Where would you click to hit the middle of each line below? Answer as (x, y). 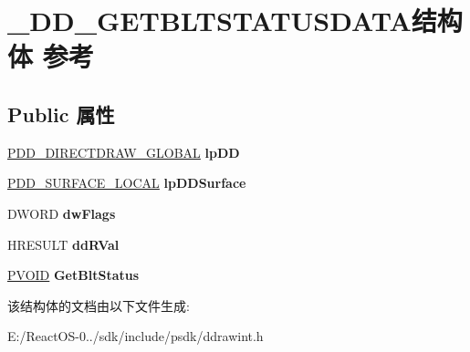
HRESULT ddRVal (63, 244)
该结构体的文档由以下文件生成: (99, 305)
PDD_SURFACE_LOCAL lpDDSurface (127, 183)
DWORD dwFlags (62, 213)
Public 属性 (61, 114)
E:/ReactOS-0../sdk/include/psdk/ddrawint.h (136, 336)
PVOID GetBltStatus (73, 275)
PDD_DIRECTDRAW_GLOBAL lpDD (124, 152)
